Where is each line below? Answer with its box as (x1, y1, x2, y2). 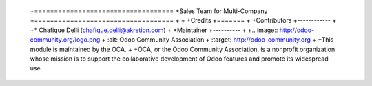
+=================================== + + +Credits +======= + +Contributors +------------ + (30, 16, 337, 25)
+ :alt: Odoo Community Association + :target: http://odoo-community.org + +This (101, 35, 334, 44)
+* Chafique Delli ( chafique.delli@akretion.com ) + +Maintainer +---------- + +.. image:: (30, 26, 278, 34)
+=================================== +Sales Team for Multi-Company (30, 7, 268, 15)
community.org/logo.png (30, 35, 101, 44)
